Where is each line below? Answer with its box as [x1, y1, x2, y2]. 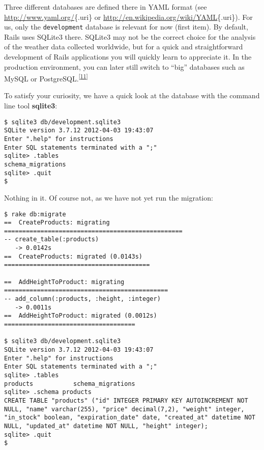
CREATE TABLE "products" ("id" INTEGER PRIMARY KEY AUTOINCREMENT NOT [4, 397, 248, 404]
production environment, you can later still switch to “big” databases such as [4, 61, 245, 72]
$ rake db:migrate [4, 210, 66, 218]
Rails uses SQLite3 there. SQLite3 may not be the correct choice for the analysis [4, 31, 256, 42]
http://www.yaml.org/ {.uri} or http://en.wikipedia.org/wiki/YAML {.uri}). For [4, 11, 253, 22]
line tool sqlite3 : [4, 100, 57, 111]
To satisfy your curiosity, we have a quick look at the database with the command [4, 90, 260, 101]
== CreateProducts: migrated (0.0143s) [4, 252, 143, 260]
